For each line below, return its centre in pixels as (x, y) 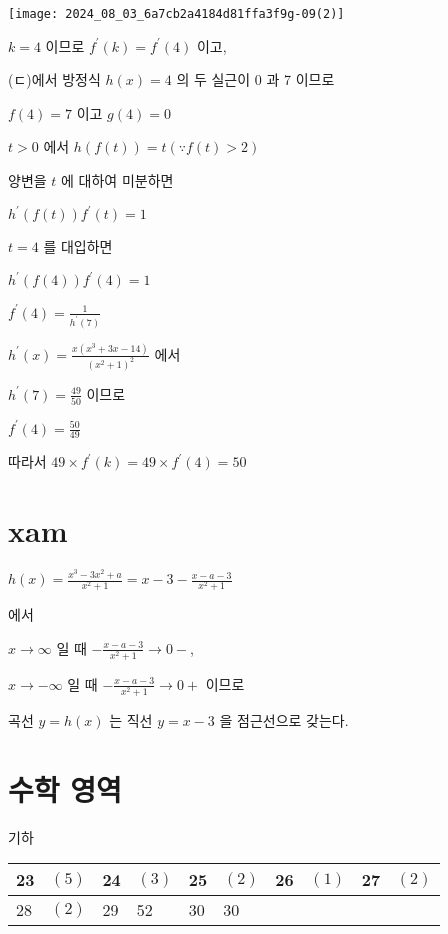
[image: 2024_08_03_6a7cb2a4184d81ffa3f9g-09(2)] (176, 14)
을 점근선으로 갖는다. (284, 720)
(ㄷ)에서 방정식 (54, 79)
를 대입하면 (78, 246)
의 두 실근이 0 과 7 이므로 (255, 79)
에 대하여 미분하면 (117, 180)
